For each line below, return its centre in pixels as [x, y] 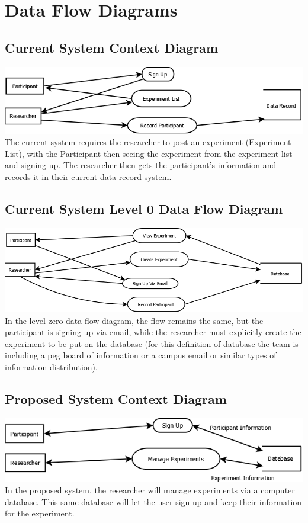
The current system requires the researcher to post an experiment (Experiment [148, 142]
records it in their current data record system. [88, 176]
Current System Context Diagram [112, 47]
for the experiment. [40, 513]
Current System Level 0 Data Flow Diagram [144, 208]
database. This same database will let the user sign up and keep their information [153, 501]
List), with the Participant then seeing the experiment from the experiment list [149, 153]
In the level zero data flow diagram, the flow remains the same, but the [134, 320]
